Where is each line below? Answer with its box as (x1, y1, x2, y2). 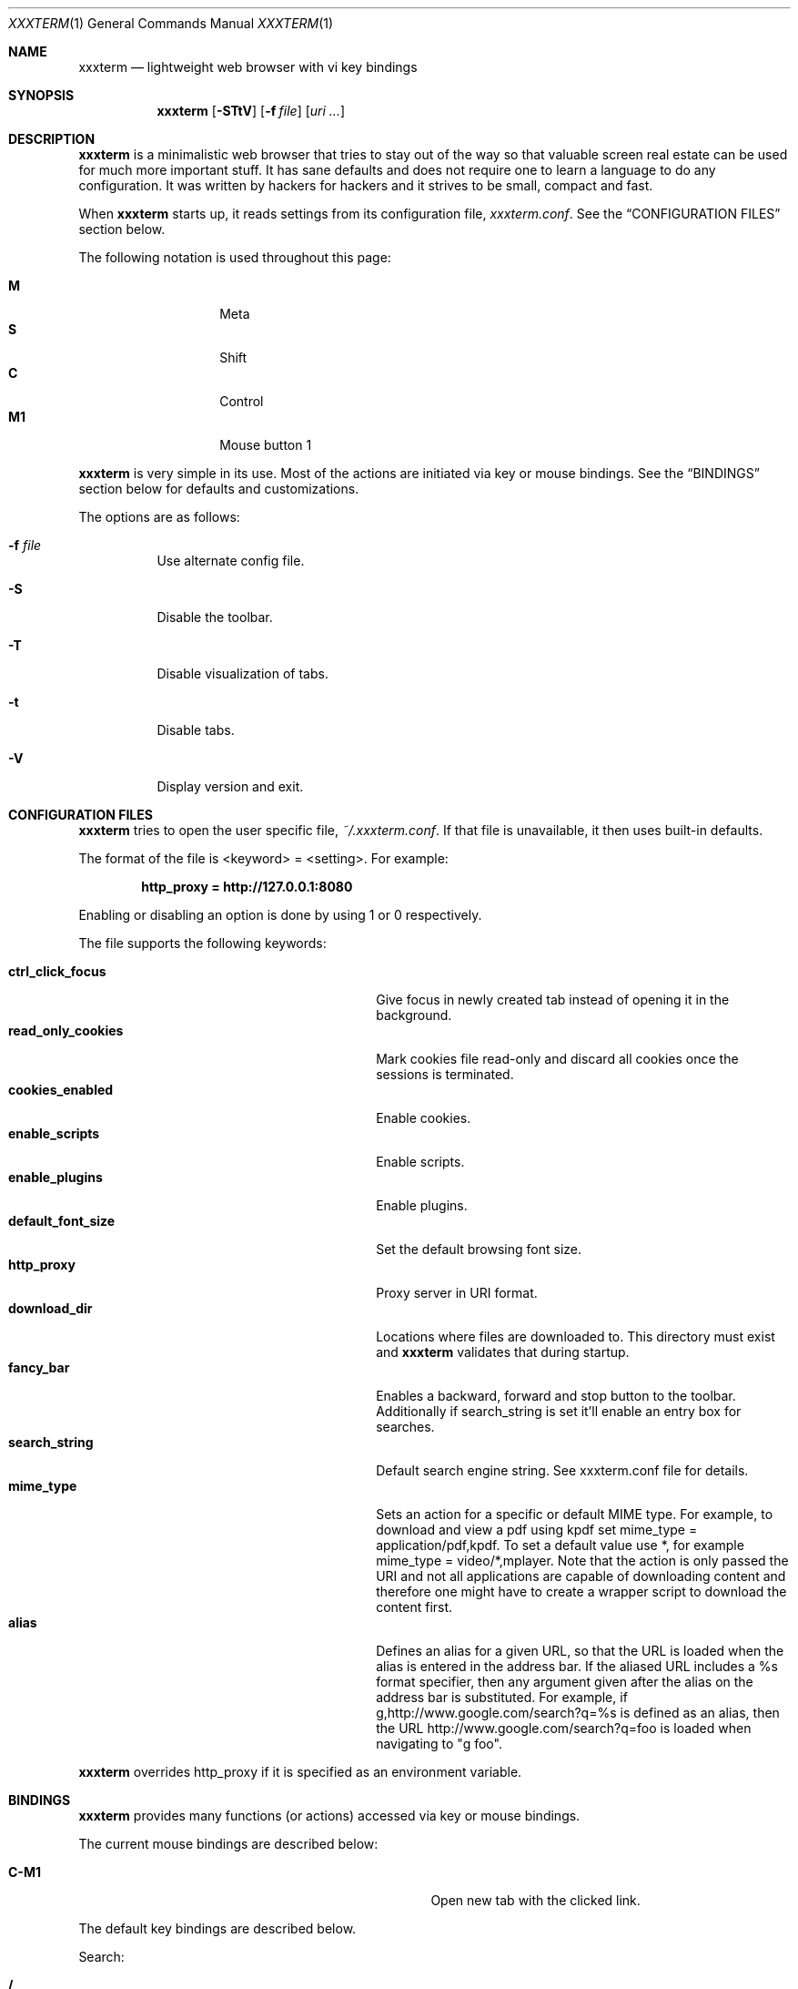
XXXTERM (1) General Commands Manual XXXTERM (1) (8, 15, 334, 31)
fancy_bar (8, 1360, 70, 1375)
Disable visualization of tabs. (157, 666, 328, 681)
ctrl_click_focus (8, 964, 106, 979)
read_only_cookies (8, 1023, 124, 1038)
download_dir (8, 1300, 93, 1316)
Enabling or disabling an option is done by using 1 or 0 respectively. (78, 907, 482, 923)
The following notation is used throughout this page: (78, 250, 391, 265)
